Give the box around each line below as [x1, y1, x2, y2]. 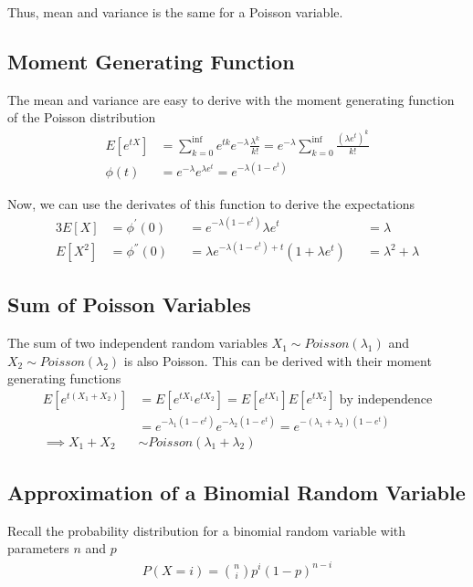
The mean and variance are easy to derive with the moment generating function [7, 89, 455, 109]
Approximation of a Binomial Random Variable [7, 478, 466, 507]
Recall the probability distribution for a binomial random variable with [7, 520, 406, 540]
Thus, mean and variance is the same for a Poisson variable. [7, 3, 343, 21]
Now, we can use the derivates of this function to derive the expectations [7, 194, 415, 214]
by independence [339, 393, 433, 407]
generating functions [7, 369, 121, 388]
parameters [7, 539, 69, 558]
